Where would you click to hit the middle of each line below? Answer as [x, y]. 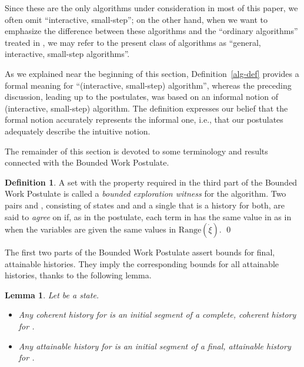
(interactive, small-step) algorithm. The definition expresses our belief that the [146, 108]
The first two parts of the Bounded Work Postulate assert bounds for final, [140, 252]
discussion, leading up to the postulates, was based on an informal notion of [141, 97]
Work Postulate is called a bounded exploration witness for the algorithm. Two [146, 193]
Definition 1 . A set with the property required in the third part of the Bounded [151, 182]
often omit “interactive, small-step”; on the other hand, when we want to [136, 19]
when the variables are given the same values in [91, 229]
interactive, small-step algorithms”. [67, 54]
